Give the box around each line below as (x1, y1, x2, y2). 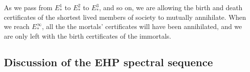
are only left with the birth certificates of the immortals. (4, 30, 172, 41)
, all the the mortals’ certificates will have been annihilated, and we (42, 21, 242, 31)
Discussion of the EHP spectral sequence (4, 54, 213, 69)
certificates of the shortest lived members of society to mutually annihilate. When (4, 12, 246, 22)
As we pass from (4, 2, 53, 12)
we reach (4, 21, 30, 31)
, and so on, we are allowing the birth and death (99, 2, 243, 12)
